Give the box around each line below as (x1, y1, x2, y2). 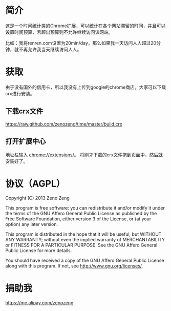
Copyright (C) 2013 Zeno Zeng (5, 195, 70, 201)
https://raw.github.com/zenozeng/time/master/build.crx (5, 121, 123, 127)
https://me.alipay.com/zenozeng (5, 300, 74, 306)
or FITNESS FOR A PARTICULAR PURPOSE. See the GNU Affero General (5, 242, 158, 248)
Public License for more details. (5, 247, 72, 254)
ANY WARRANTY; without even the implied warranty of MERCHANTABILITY (5, 237, 165, 243)
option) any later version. (5, 221, 58, 227)
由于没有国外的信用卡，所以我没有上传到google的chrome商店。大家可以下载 (5, 84, 166, 90)
